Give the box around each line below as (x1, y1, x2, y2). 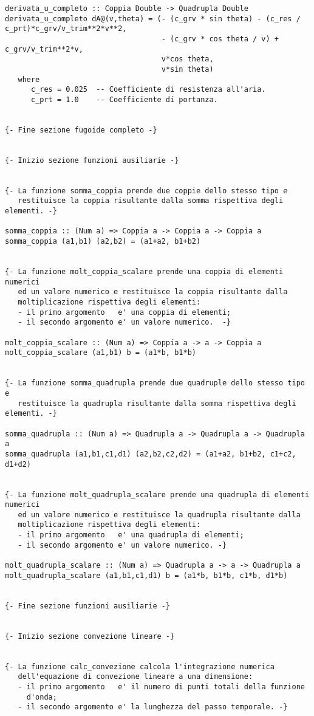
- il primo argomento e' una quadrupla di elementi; (18, 531, 244, 540)
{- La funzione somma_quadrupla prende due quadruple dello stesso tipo (5, 379, 305, 388)
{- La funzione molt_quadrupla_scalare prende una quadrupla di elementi (5, 490, 310, 499)
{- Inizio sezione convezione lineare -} (5, 632, 175, 641)
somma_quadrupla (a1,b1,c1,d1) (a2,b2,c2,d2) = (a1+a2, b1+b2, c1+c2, (5, 449, 296, 458)
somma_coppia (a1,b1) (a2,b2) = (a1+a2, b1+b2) (5, 237, 201, 246)
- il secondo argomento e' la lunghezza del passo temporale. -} (18, 703, 288, 712)
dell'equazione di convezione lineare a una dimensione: (18, 672, 253, 681)
